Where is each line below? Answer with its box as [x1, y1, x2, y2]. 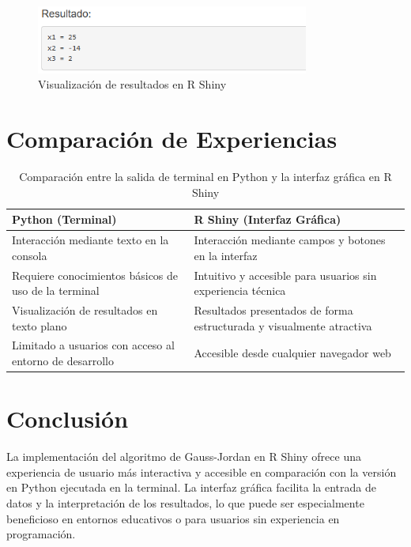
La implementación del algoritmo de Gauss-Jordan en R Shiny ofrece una [6, 448, 361, 465]
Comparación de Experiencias [6, 123, 337, 155]
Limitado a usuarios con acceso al [12, 337, 175, 353]
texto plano [12, 317, 67, 334]
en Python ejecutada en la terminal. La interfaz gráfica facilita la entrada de [6, 479, 377, 496]
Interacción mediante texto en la [12, 232, 169, 248]
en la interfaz [194, 247, 258, 263]
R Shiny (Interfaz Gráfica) [194, 211, 341, 228]
